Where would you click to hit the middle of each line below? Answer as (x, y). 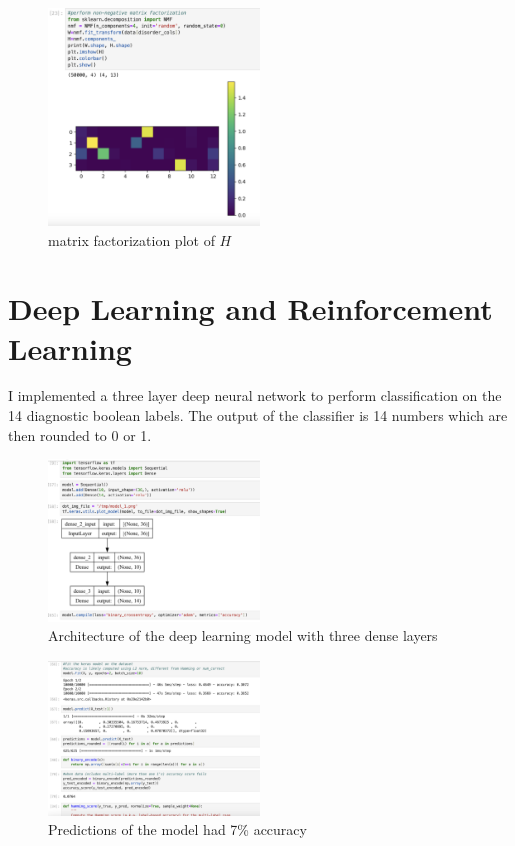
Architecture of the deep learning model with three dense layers (243, 635)
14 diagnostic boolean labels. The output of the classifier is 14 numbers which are (258, 415)
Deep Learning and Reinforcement (250, 308)
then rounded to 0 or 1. (80, 434)
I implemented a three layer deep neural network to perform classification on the (255, 395)
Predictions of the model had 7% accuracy (177, 829)
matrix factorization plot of (131, 239)
